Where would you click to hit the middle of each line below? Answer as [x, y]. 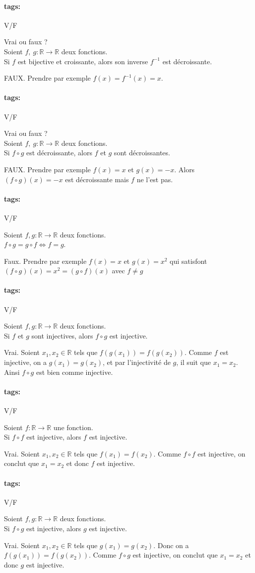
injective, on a [25, 362]
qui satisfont [189, 261]
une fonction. [73, 427]
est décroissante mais [97, 179]
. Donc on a [171, 545]
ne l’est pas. [155, 179]
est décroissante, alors [59, 153]
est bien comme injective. [74, 372]
